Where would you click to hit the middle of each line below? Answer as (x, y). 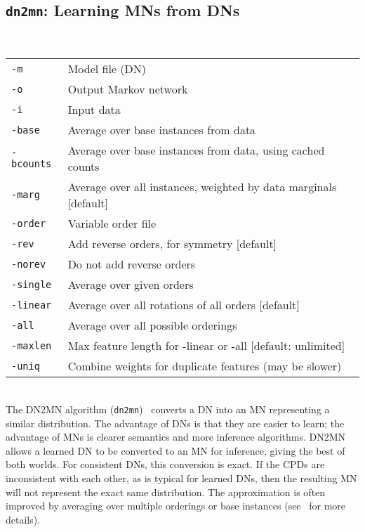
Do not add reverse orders (132, 264)
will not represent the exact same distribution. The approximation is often (166, 492)
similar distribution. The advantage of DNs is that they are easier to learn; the (175, 423)
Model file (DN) (107, 69)
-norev (29, 264)
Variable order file (112, 223)
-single (32, 284)
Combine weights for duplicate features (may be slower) (205, 366)
